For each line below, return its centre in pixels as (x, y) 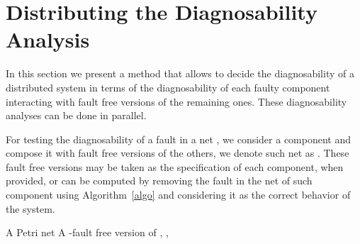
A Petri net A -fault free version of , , (87, 232)
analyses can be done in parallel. (76, 115)
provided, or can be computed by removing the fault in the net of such (159, 181)
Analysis (48, 39)
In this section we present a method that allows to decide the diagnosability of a (180, 73)
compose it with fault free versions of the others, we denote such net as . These (178, 153)
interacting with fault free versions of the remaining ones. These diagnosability (176, 101)
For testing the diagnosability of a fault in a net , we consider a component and (179, 139)
